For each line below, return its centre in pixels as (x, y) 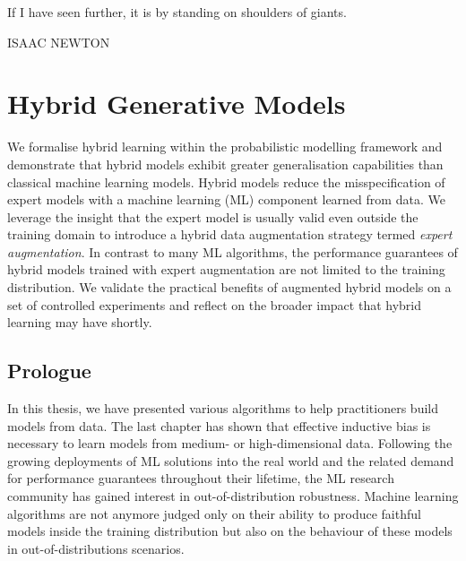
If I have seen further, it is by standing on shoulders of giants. (177, 12)
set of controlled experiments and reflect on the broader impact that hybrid (215, 304)
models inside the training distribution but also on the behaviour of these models (230, 531)
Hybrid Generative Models (177, 104)
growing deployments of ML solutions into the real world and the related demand (231, 460)
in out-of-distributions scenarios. (96, 548)
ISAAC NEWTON (59, 42)
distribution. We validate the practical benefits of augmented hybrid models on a (229, 287)
